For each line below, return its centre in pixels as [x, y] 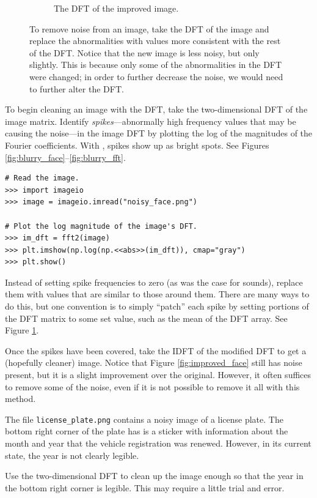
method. [20, 399]
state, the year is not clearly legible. [72, 455]
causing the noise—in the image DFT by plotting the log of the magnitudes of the [159, 133]
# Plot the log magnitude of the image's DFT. [101, 226]
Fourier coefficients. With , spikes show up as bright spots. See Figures [137, 145]
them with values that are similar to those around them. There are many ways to [157, 294]
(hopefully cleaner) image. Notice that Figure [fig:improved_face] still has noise [154, 362]
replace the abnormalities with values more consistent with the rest [155, 41]
